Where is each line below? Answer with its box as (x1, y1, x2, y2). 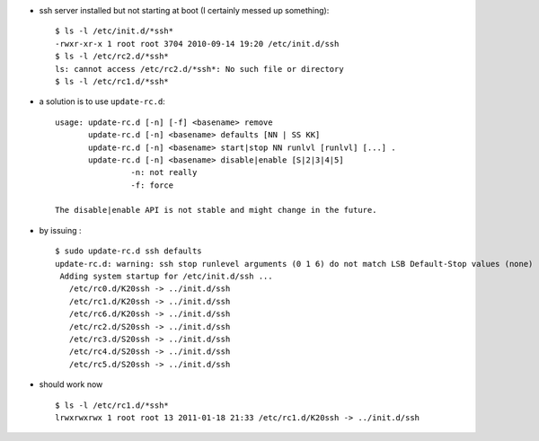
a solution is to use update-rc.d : (39, 96, 165, 107)
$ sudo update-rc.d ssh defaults (55, 246, 202, 256)
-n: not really (130, 167, 198, 178)
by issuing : (39, 225, 82, 235)
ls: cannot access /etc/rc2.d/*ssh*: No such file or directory (55, 64, 345, 74)
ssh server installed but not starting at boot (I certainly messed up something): (39, 5, 330, 15)
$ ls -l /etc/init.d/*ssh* (55, 26, 174, 36)
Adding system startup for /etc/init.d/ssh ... (59, 271, 273, 282)
